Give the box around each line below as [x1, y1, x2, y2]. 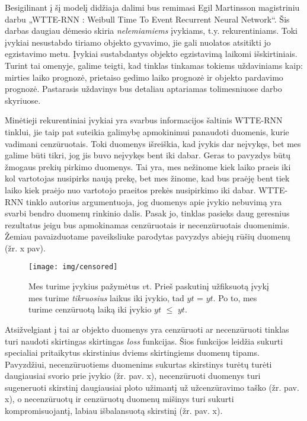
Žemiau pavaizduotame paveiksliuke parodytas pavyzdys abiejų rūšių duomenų [5, 230, 290, 243]
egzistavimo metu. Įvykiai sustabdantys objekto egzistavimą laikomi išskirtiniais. [5, 47, 298, 60]
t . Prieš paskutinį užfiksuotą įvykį [146, 280, 269, 292]
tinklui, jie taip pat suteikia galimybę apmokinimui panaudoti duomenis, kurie [5, 125, 289, 138]
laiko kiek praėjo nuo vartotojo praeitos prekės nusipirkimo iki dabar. [5, 183, 256, 196]
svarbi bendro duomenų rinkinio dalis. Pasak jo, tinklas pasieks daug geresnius [5, 207, 290, 219]
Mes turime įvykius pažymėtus [28, 280, 140, 292]
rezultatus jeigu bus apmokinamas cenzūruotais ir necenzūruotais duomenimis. [5, 218, 290, 231]
